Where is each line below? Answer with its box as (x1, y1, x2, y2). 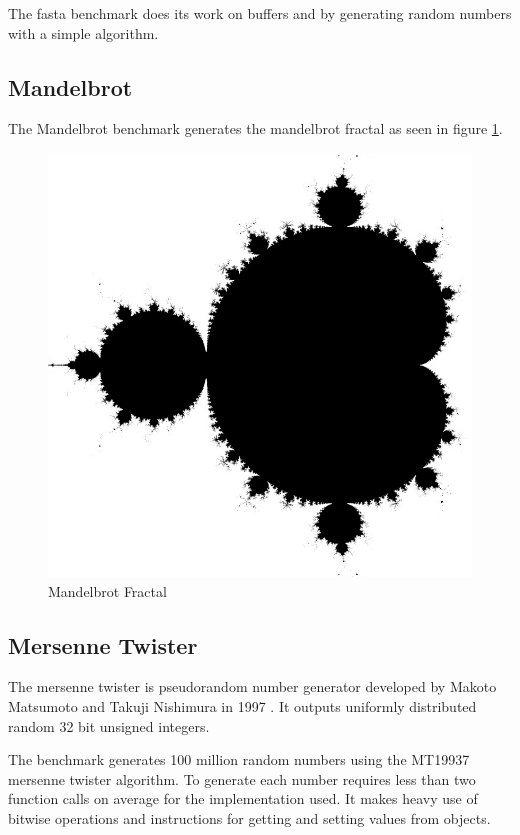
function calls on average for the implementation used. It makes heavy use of (8, 788, 478, 809)
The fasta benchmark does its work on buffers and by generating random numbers (8, 3, 512, 23)
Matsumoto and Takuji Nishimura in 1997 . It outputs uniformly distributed (8, 695, 477, 716)
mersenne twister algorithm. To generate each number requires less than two (8, 768, 476, 789)
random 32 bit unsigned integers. (8, 715, 210, 736)
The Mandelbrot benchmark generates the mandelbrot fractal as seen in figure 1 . (8, 118, 503, 139)
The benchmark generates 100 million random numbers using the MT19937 (8, 749, 470, 770)
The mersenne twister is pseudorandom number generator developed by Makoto (8, 676, 497, 697)
